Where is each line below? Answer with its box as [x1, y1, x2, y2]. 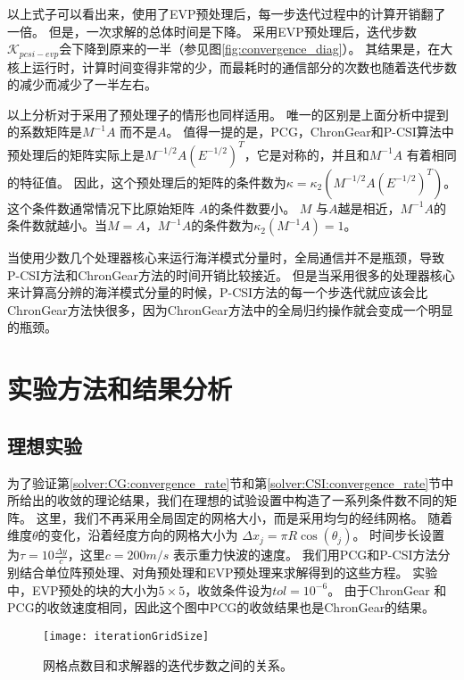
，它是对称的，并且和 [244, 145, 369, 163]
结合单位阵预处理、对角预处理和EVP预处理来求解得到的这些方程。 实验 [19, 563, 438, 582]
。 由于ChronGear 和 [327, 580, 447, 599]
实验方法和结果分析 [7, 370, 233, 407]
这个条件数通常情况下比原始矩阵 [7, 198, 195, 217]
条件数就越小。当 [7, 216, 107, 235]
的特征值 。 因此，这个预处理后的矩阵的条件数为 [7, 172, 286, 191]
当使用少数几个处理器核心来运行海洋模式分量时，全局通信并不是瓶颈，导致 [7, 248, 444, 267]
